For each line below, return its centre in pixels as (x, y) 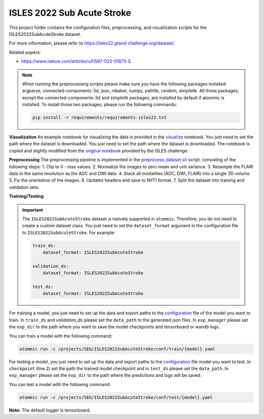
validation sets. (24, 187)
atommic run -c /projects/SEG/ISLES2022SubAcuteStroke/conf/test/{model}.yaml (116, 397)
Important (33, 210)
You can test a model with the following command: (60, 384)
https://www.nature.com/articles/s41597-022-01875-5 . (77, 61)
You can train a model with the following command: (61, 336)
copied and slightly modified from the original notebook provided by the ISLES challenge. (99, 151)
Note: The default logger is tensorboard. (50, 410)
